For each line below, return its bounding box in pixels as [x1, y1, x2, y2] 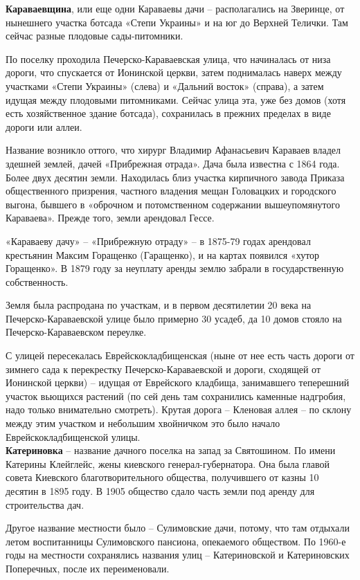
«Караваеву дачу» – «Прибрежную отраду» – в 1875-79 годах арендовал [6, 233, 311, 248]
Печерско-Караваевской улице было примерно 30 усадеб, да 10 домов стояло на [6, 311, 342, 325]
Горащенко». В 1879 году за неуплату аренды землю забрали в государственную [6, 261, 344, 275]
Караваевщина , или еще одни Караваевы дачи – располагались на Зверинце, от [6, 1, 345, 15]
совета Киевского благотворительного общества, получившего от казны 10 [6, 470, 319, 484]
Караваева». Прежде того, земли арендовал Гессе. [6, 210, 215, 225]
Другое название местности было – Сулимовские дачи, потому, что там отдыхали [6, 520, 350, 535]
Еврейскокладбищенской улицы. [6, 429, 141, 444]
